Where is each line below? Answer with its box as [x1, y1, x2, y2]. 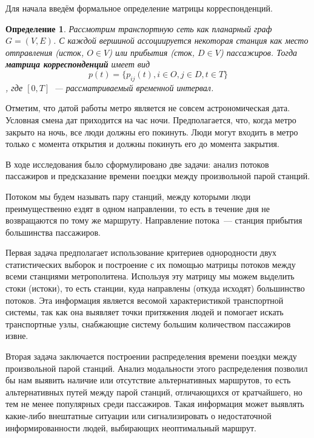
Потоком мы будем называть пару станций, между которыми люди [5, 190, 251, 202]
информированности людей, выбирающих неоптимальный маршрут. [5, 421, 256, 434]
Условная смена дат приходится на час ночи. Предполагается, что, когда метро [5, 113, 296, 126]
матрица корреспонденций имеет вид [5, 58, 150, 70]
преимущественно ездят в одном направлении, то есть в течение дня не [5, 202, 270, 214]
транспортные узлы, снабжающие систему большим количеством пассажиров [5, 317, 291, 330]
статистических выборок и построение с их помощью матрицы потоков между [5, 258, 296, 270]
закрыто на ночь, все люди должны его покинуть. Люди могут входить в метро [5, 125, 298, 138]
